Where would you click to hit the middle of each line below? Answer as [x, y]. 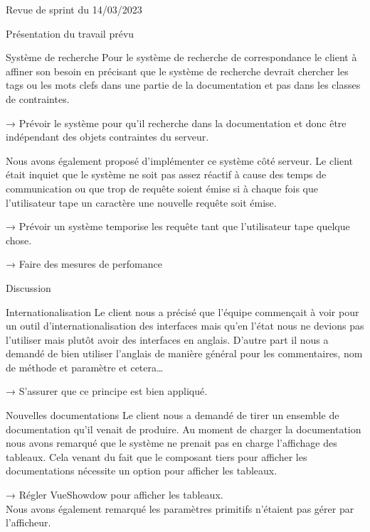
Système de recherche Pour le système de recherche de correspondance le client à [181, 57]
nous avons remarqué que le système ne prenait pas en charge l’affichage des [171, 443]
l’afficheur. [28, 522]
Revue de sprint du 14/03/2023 [74, 9]
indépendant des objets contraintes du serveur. [107, 137]
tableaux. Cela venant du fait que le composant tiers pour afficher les [157, 456]
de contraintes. [38, 98]
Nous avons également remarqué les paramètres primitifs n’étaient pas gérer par [180, 508]
